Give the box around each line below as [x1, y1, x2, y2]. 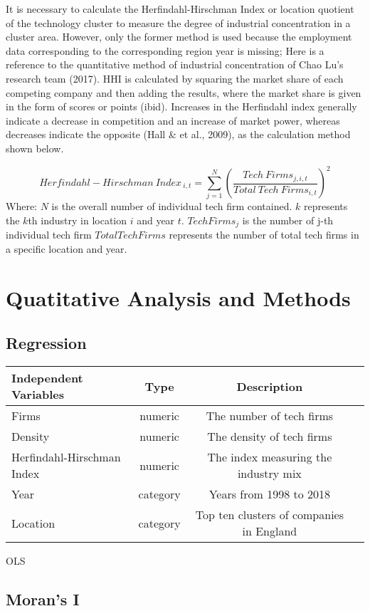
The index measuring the [207, 449, 332, 466]
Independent [11, 370, 83, 387]
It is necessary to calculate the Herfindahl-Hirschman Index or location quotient [6, 1, 354, 16]
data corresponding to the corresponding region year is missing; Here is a [6, 43, 324, 58]
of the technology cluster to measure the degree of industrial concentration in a [6, 15, 351, 30]
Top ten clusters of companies [195, 506, 344, 523]
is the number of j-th [242, 212, 334, 227]
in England [242, 523, 297, 540]
